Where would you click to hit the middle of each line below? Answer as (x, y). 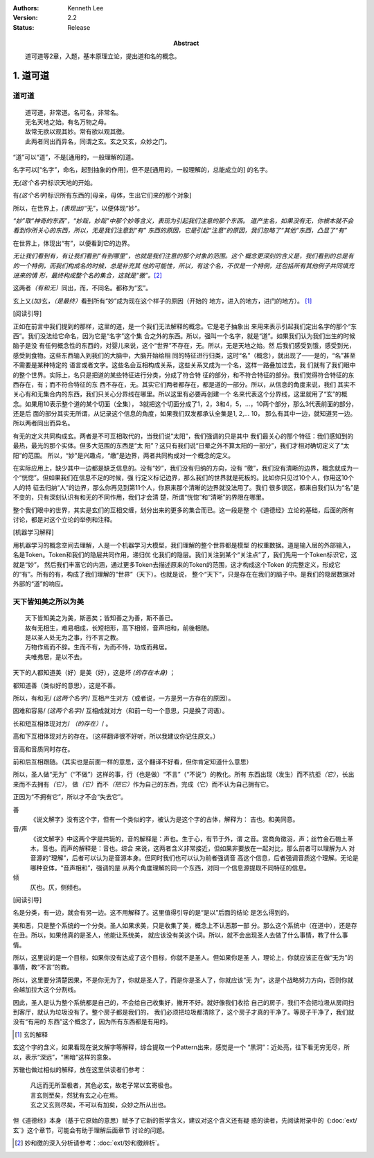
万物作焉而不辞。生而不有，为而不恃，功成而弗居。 (98, 647)
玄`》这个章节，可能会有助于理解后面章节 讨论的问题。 (91, 1130)
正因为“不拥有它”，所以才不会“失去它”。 (70, 797)
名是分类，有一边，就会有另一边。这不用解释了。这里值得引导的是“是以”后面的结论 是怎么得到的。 (153, 913)
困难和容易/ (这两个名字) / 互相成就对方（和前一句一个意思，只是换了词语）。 (121, 711)
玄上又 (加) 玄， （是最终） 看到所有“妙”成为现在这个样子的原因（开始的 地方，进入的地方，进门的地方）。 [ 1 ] (162, 301)
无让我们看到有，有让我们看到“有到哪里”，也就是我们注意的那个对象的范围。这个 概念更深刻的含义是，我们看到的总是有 (184, 256)
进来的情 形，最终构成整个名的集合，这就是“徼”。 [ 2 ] (88, 275)
